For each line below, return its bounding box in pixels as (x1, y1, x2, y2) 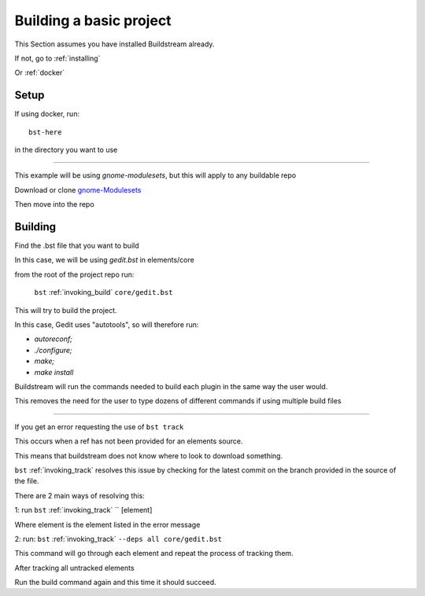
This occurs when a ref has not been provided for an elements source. (14, 436, 243, 446)
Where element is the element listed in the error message (14, 520, 201, 529)
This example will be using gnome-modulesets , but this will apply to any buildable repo (14, 171, 297, 180)
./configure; (34, 345, 72, 355)
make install (34, 367, 74, 377)
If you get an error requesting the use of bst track (14, 421, 184, 432)
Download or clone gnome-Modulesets (14, 185, 142, 194)
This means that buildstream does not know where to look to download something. (14, 451, 283, 460)
